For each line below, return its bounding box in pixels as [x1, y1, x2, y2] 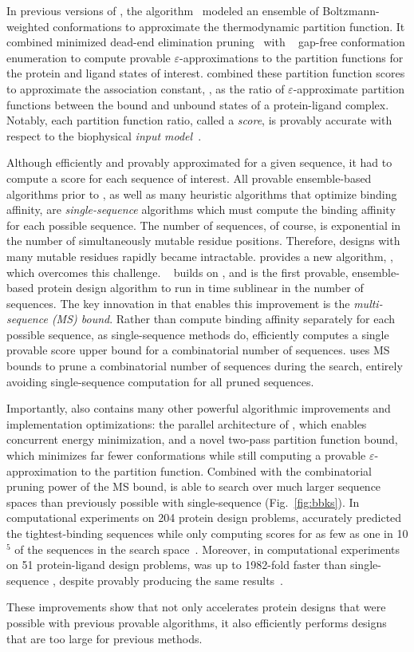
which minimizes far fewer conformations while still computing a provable [6, 447, 366, 464]
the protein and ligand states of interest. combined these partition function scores [6, 65, 405, 81]
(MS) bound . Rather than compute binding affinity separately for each [51, 310, 396, 327]
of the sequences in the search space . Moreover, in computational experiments [14, 540, 400, 557]
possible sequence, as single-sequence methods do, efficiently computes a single [6, 326, 389, 342]
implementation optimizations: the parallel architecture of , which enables [6, 415, 367, 432]
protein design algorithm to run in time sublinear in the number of [37, 279, 364, 296]
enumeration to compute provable [6, 49, 171, 65]
